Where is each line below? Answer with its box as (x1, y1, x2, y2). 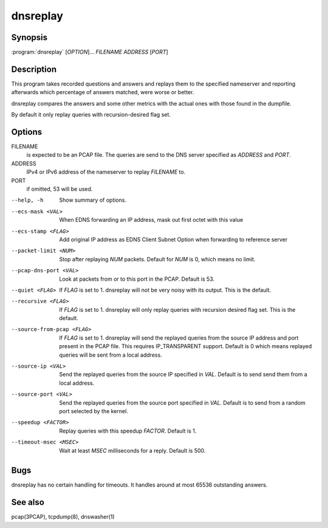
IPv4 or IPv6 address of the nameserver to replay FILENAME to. (26, 168, 186, 176)
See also (11, 497, 45, 507)
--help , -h (11, 197, 44, 204)
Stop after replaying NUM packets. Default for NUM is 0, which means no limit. (59, 255, 256, 262)
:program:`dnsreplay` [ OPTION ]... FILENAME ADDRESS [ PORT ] (11, 49, 168, 56)
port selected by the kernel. (59, 407, 129, 414)
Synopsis (11, 32, 48, 43)
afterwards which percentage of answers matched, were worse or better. (11, 89, 194, 96)
